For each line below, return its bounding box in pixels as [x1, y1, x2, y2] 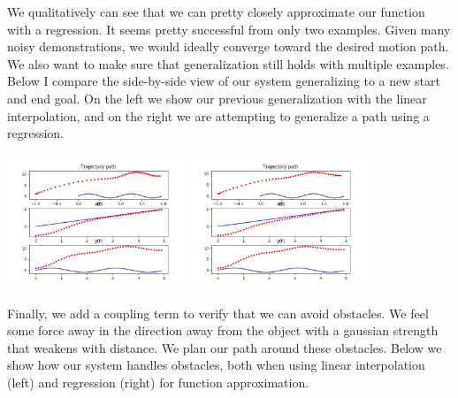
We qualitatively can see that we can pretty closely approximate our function [7, 3, 425, 20]
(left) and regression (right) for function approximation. [7, 372, 309, 391]
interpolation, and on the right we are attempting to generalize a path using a [7, 106, 430, 125]
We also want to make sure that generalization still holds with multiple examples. [7, 54, 449, 73]
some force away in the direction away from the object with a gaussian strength [7, 321, 439, 340]
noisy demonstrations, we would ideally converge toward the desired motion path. [7, 37, 449, 56]
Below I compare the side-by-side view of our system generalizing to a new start [7, 72, 440, 90]
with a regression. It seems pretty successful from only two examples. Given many [7, 19, 451, 38]
